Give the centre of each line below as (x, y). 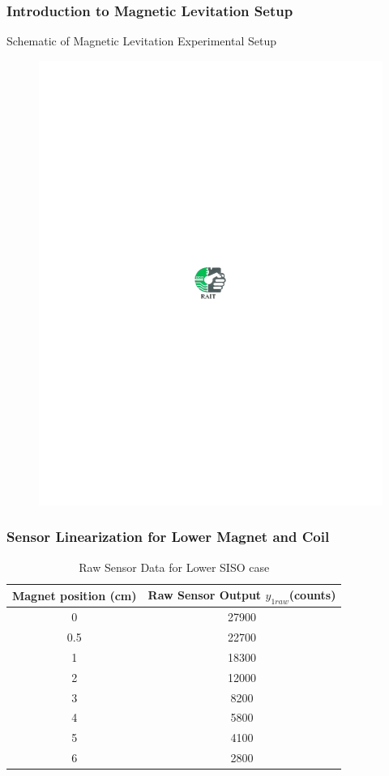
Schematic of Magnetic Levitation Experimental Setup (141, 41)
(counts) (312, 595)
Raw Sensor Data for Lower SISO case (174, 567)
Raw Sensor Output (205, 595)
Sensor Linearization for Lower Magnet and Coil (168, 537)
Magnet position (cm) (75, 595)
